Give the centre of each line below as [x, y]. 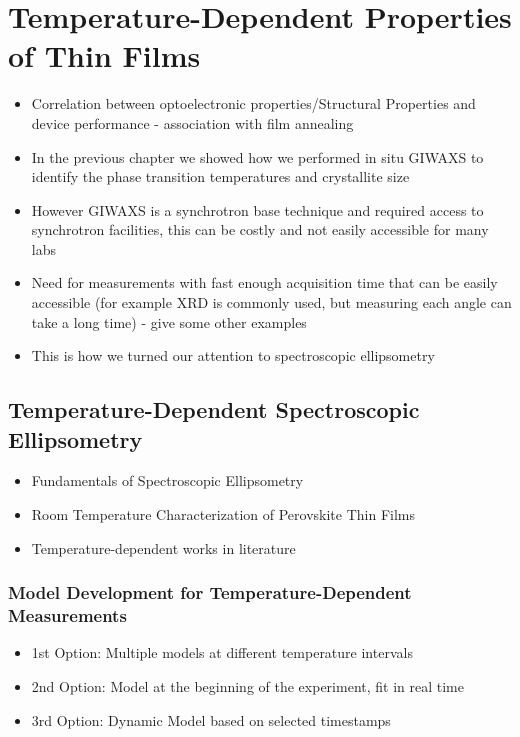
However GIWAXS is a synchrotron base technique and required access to [257, 209]
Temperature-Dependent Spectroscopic [214, 409]
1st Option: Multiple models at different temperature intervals [222, 652]
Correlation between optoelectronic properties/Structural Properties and [253, 103]
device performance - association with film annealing [192, 122]
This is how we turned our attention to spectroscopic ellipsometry [233, 355]
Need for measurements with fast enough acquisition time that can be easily [264, 282]
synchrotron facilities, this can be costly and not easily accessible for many [260, 229]
